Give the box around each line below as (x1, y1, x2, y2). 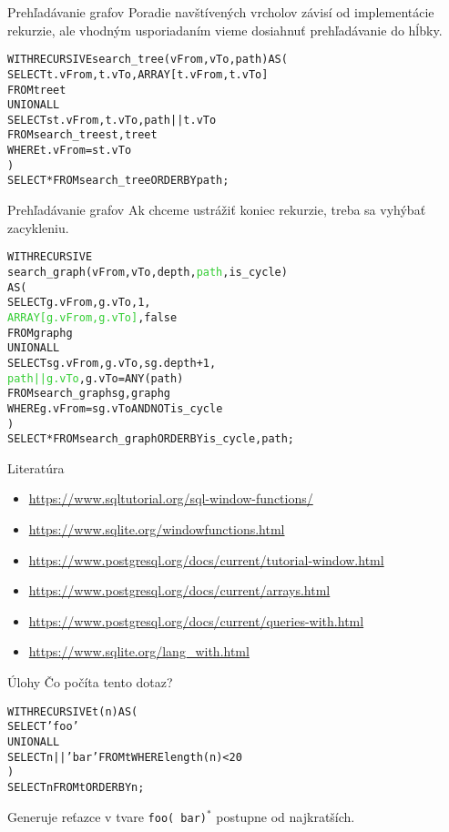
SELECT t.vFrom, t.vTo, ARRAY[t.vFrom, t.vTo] (7, 67, 269, 81)
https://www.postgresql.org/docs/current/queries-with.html (28, 611, 364, 630)
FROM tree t (7, 83, 66, 96)
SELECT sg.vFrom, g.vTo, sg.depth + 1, (7, 356, 217, 370)
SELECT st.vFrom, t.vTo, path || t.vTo (7, 113, 217, 127)
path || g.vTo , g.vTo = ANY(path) (7, 371, 184, 385)
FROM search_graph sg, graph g (7, 387, 170, 401)
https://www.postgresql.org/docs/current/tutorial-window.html (28, 550, 384, 569)
